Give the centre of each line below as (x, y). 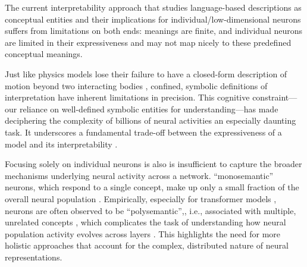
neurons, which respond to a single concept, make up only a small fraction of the (152, 187)
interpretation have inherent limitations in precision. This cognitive (127, 97)
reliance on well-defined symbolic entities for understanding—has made (149, 109)
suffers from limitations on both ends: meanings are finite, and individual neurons (154, 31)
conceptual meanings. (44, 54)
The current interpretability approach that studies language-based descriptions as (153, 7)
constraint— (275, 97)
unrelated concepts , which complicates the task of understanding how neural (145, 222)
